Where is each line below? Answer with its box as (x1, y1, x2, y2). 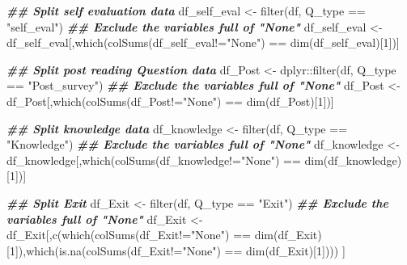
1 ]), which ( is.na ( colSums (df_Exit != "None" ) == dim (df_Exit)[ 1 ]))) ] (9, 242, 346, 259)
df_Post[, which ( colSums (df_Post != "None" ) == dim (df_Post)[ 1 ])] (6, 92, 334, 109)
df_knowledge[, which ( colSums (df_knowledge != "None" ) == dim (6, 151, 324, 168)
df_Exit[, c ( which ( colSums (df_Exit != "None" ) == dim (6, 226, 273, 243)
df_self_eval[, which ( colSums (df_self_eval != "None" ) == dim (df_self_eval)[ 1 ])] (6, 34, 400, 51)
